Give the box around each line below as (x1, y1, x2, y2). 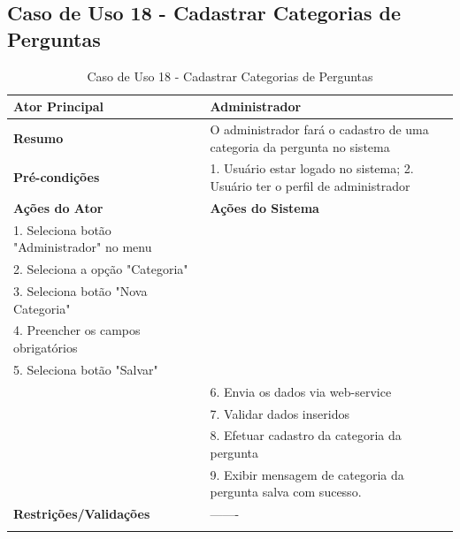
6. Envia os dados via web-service (210, 382, 392, 400)
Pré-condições (13, 168, 100, 186)
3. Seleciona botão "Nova (13, 282, 148, 300)
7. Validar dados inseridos (210, 404, 349, 422)
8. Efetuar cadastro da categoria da (210, 426, 402, 444)
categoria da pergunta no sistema (210, 137, 390, 156)
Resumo (13, 128, 64, 147)
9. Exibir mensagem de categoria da (210, 465, 404, 483)
